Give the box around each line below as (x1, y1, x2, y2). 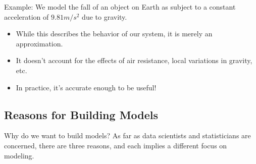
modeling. (4, 150, 34, 160)
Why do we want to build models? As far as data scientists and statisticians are (4, 130, 251, 141)
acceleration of (4, 11, 49, 22)
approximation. (16, 38, 63, 48)
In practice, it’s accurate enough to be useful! (16, 82, 157, 92)
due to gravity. (82, 11, 127, 22)
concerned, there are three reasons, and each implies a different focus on (4, 140, 227, 150)
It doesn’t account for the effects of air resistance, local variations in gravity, (16, 55, 252, 66)
